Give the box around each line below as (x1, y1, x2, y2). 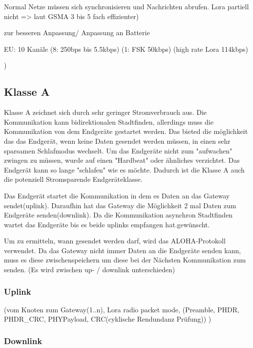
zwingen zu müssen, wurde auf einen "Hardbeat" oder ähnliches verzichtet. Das (4, 155, 240, 165)
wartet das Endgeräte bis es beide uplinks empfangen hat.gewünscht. (4, 219, 210, 229)
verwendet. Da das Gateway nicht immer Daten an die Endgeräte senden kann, (4, 245, 241, 255)
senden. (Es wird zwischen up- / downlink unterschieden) (4, 264, 175, 275)
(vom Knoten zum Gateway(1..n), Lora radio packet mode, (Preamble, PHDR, (4, 304, 239, 314)
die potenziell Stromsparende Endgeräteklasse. (4, 174, 143, 184)
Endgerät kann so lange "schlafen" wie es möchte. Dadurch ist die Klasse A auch (4, 164, 245, 174)
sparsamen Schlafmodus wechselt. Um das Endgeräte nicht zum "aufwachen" (4, 145, 232, 155)
